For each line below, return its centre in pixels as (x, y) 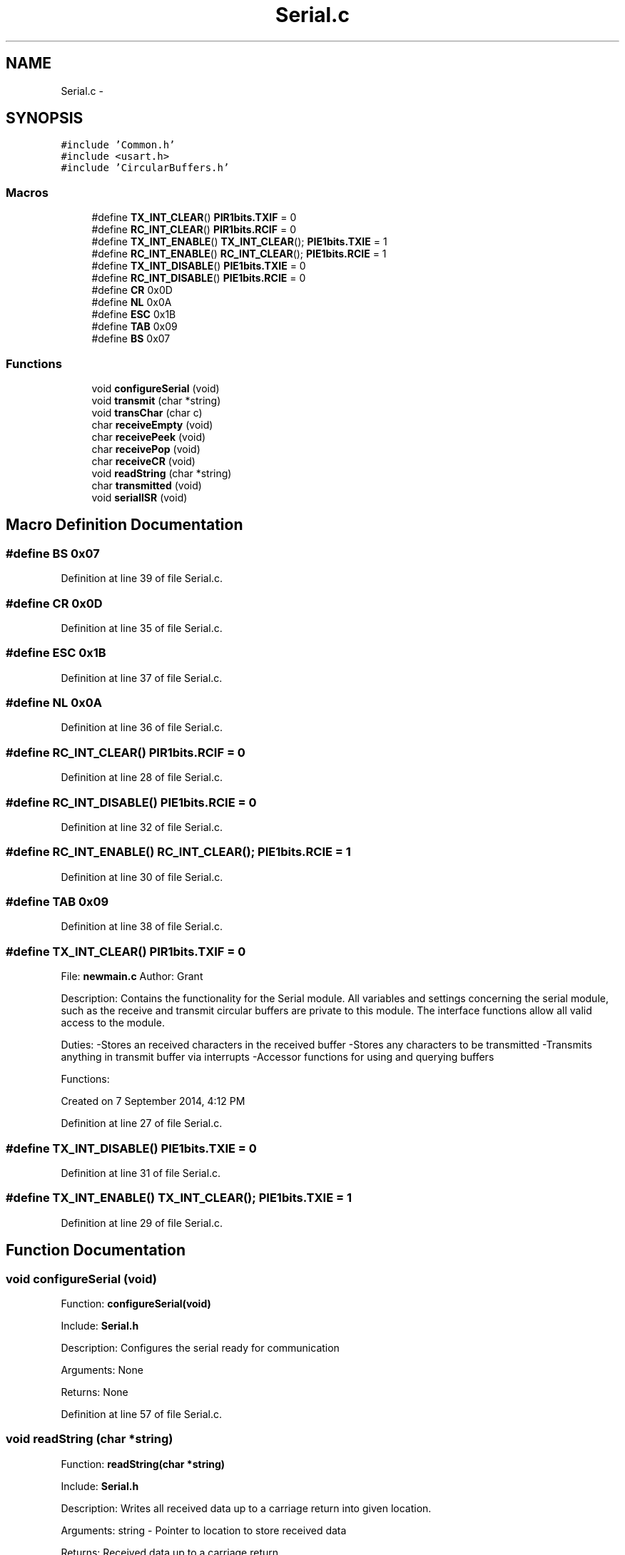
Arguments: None (102, 1370)
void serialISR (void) (139, 497)
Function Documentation (96, 1250)
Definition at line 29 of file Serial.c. (142, 1223)
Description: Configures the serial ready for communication (200, 1347)
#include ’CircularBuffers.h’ (145, 168)
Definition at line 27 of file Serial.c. (142, 1123)
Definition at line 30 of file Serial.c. (142, 877)
